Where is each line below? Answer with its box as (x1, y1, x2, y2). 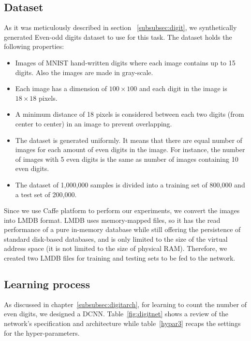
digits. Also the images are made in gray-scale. (15, 67, 153, 77)
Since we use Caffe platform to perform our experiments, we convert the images (4, 205, 240, 216)
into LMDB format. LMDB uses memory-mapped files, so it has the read (4, 215, 221, 225)
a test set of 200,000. (15, 189, 77, 199)
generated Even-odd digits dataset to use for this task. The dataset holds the (4, 31, 232, 42)
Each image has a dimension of (15, 83, 107, 93)
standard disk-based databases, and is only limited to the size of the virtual (4, 233, 228, 244)
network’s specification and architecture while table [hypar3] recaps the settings (4, 318, 241, 328)
